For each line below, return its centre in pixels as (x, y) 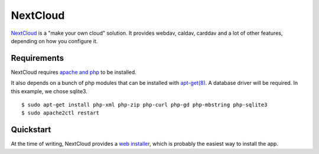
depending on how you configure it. (54, 41)
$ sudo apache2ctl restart (61, 113)
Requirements (38, 58)
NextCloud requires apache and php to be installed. (74, 72)
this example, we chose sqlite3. (49, 91)
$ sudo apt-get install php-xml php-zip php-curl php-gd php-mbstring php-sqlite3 (144, 105)
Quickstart (31, 130)
